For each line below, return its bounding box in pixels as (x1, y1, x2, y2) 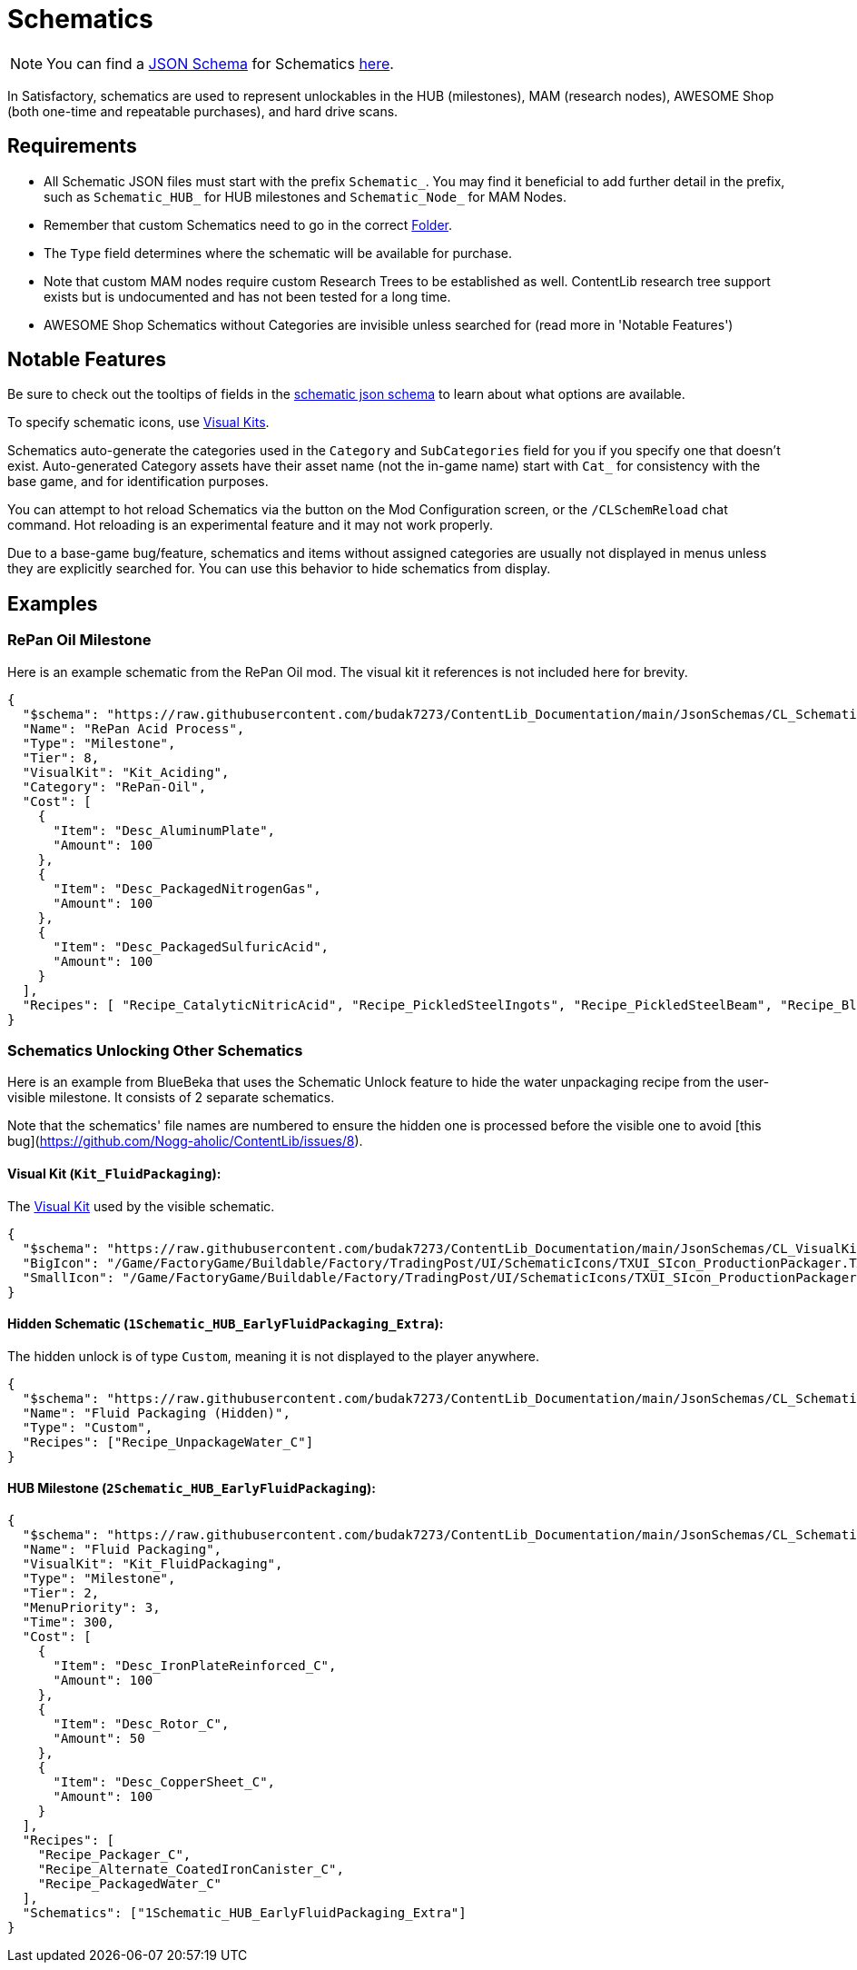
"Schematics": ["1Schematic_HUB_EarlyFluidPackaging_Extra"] (22, 1905, 467, 1921)
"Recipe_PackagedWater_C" (37, 1876, 222, 1892)
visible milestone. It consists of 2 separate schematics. (7, 1089, 335, 1106)
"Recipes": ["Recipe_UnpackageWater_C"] (22, 1434, 314, 1449)
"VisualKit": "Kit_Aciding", (22, 764, 230, 780)
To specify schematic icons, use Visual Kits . (7, 414, 270, 431)
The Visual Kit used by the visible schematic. (7, 1198, 275, 1214)
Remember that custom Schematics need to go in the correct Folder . (44, 216, 453, 233)
